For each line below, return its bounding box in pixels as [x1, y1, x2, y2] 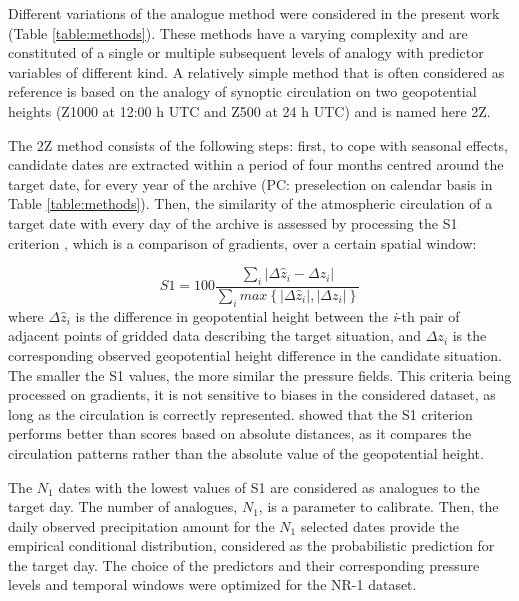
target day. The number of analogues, [8, 496, 238, 517]
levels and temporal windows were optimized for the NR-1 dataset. [8, 574, 417, 595]
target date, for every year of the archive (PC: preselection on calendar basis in [8, 173, 493, 194]
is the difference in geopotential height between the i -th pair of [75, 305, 460, 326]
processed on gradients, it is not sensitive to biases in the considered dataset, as [8, 384, 496, 405]
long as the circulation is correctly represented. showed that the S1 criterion [8, 403, 473, 424]
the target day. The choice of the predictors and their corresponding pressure [8, 554, 480, 575]
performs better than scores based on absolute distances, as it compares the [8, 423, 472, 444]
